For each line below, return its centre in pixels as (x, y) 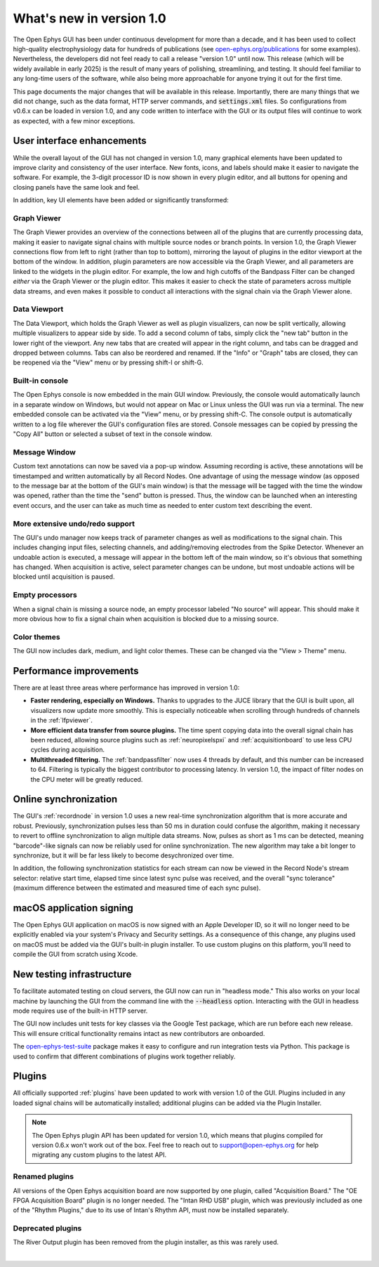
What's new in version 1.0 (89, 18)
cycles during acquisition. (68, 750)
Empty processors (45, 595)
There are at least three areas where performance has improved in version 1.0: (126, 688)
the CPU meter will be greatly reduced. (87, 779)
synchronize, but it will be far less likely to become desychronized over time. (124, 855)
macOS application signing (73, 908)
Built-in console (41, 381)
